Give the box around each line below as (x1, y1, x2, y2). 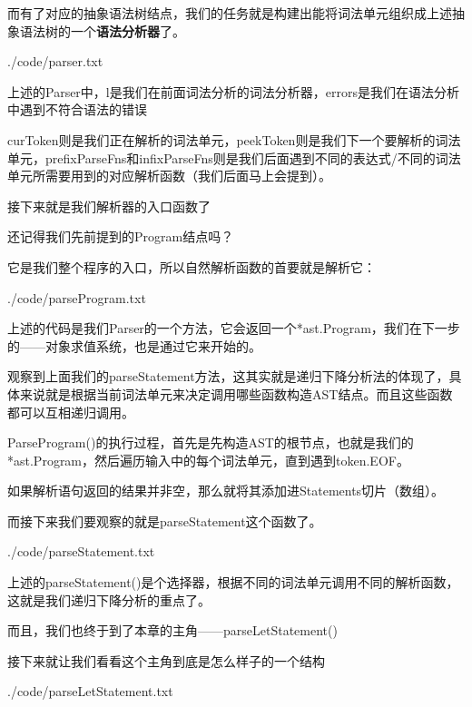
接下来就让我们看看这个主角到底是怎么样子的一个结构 (7, 651, 325, 670)
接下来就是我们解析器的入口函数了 (7, 196, 211, 215)
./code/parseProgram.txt (7, 288, 146, 307)
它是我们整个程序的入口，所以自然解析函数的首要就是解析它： (7, 257, 376, 276)
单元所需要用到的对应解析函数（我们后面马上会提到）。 (7, 166, 331, 185)
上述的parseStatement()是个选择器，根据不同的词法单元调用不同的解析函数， (7, 573, 459, 592)
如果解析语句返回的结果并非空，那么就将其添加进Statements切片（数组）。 (7, 481, 445, 500)
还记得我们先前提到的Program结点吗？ (7, 227, 234, 246)
